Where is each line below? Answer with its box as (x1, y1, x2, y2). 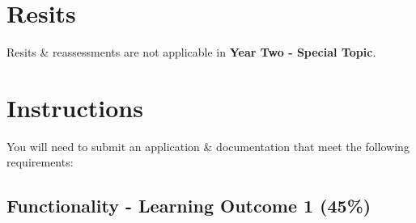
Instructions (6, 90, 143, 124)
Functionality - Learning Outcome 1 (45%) (6, 193, 371, 218)
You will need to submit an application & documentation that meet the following (6, 137, 410, 154)
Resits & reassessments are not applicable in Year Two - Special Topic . (6, 44, 376, 61)
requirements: (6, 154, 74, 170)
